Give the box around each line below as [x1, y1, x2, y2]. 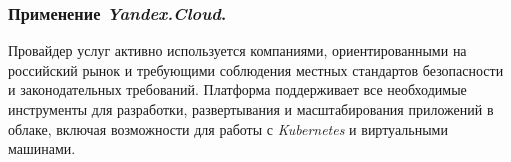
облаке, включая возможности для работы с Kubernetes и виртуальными [8, 118, 448, 139]
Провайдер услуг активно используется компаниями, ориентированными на [8, 40, 467, 61]
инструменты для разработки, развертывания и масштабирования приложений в [8, 99, 494, 119]
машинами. [8, 138, 76, 159]
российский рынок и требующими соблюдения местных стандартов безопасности [8, 59, 504, 80]
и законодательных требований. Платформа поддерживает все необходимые [8, 79, 467, 100]
